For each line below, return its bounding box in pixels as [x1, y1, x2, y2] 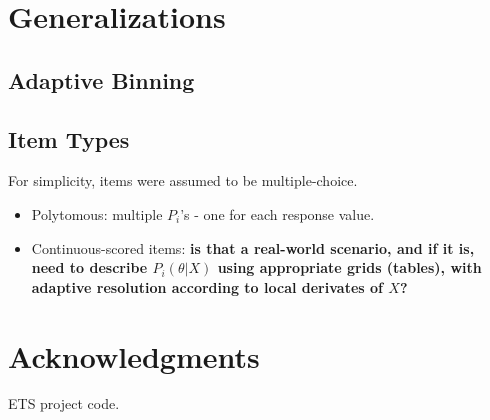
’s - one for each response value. [180, 203, 375, 224]
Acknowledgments [8, 335, 260, 376]
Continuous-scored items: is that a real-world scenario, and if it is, [31, 237, 475, 258]
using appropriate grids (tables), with [217, 257, 482, 278]
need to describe [31, 257, 148, 278]
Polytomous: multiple [31, 203, 163, 224]
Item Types [8, 123, 130, 154]
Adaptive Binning [8, 64, 195, 95]
